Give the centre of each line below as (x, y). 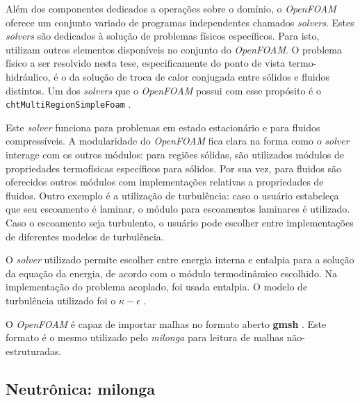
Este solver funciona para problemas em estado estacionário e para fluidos (163, 127)
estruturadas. (34, 351)
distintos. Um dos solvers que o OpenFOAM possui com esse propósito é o (163, 90)
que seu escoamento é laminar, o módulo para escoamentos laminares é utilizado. (178, 209)
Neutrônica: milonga (80, 388)
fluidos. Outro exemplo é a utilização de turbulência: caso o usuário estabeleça (172, 195)
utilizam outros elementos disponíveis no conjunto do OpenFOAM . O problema (174, 49)
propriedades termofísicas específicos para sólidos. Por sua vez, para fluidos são (174, 168)
